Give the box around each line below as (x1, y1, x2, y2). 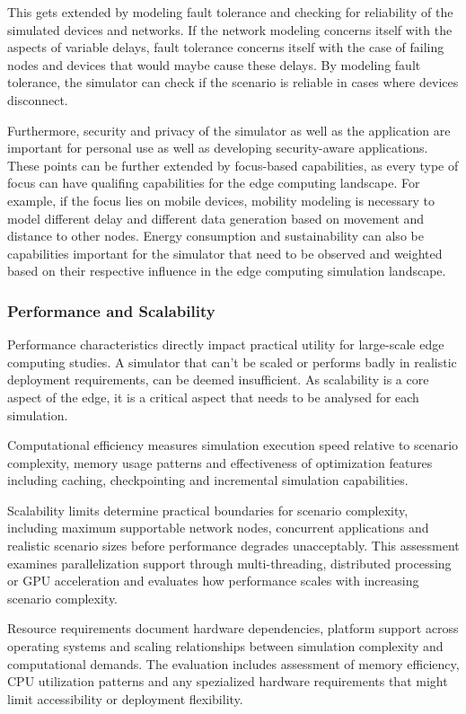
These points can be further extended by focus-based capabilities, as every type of (7, 155, 459, 174)
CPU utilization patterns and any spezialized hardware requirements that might (7, 672, 448, 691)
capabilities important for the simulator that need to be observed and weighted (7, 243, 443, 262)
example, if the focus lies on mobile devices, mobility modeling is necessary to (7, 190, 435, 209)
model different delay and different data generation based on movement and (7, 208, 425, 227)
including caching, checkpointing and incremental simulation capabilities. (7, 471, 409, 489)
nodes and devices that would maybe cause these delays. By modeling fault (7, 55, 421, 74)
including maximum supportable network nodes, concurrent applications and (7, 518, 429, 537)
